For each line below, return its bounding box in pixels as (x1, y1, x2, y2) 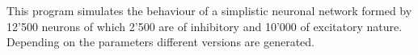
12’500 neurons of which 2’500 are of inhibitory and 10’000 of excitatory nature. (6, 18, 403, 34)
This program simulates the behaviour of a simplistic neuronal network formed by (6, 2, 412, 18)
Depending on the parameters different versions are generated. (6, 33, 315, 50)
